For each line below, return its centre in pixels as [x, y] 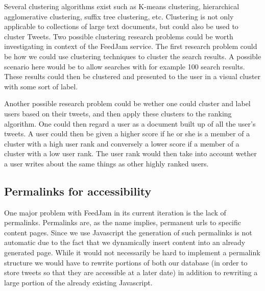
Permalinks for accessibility [78, 191]
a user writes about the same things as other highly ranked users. [106, 163]
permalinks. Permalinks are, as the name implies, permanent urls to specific [123, 222]
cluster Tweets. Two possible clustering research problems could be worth [119, 36]
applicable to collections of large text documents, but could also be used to [121, 26]
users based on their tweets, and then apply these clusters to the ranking [118, 113]
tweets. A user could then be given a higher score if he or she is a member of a [127, 134]
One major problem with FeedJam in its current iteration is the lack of [115, 212]
